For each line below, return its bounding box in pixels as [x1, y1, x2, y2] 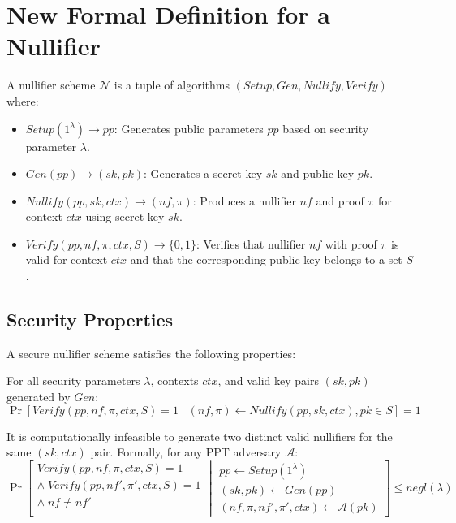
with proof [325, 235, 377, 252]
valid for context [25, 251, 108, 268]
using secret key [85, 208, 165, 225]
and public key [281, 165, 355, 182]
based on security [282, 119, 369, 136]
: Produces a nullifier [192, 192, 296, 209]
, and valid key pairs [217, 372, 320, 389]
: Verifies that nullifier [196, 235, 306, 252]
